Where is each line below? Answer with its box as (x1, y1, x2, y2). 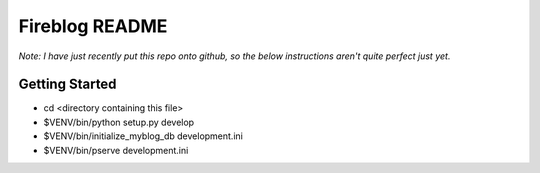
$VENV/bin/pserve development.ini (43, 144, 189, 156)
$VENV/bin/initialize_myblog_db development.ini (43, 130, 244, 142)
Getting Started (18, 76, 117, 93)
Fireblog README (18, 15, 168, 37)
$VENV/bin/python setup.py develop (43, 116, 195, 128)
